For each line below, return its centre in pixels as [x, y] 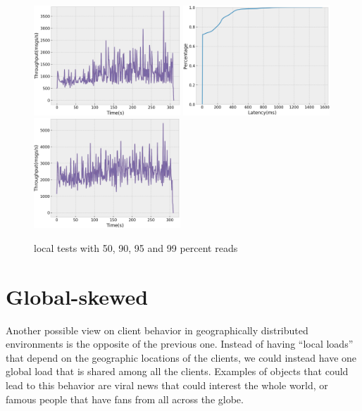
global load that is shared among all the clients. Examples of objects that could [177, 371]
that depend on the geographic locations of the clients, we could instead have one [181, 357]
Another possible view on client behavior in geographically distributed [157, 330]
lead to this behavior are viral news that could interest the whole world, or [167, 385]
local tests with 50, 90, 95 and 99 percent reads [136, 247]
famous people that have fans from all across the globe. [125, 399]
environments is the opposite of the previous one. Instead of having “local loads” [180, 344]
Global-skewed [77, 296]
